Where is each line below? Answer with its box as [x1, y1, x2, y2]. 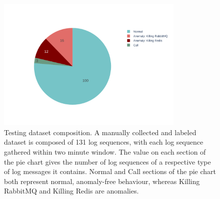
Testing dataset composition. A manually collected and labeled [4, 127, 196, 137]
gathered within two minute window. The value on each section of [4, 146, 206, 157]
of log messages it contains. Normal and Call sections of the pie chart [4, 166, 216, 177]
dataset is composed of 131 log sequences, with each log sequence [4, 137, 203, 147]
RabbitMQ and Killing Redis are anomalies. [4, 186, 139, 196]
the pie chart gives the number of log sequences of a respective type [4, 156, 211, 167]
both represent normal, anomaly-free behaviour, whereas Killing [4, 176, 200, 186]
